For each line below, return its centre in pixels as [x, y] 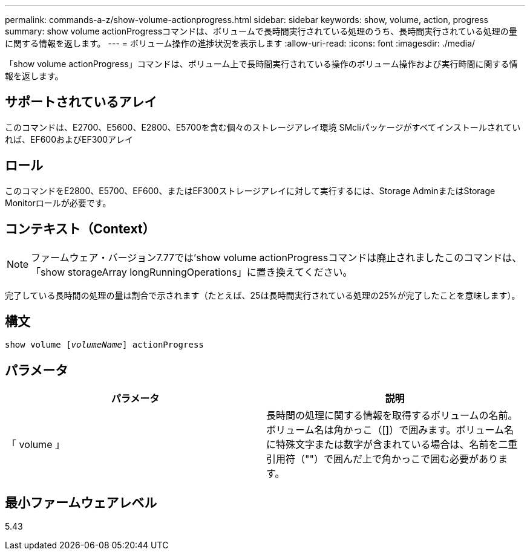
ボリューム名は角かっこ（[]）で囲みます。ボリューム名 [390, 430]
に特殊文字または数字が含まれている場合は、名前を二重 [392, 445]
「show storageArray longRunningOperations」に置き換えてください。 [192, 272]
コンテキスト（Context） [80, 229]
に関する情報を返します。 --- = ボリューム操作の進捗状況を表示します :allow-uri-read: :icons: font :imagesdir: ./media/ [240, 43]
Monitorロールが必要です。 [58, 203]
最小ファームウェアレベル [81, 502]
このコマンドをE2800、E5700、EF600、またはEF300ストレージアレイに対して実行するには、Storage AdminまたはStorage [250, 190]
